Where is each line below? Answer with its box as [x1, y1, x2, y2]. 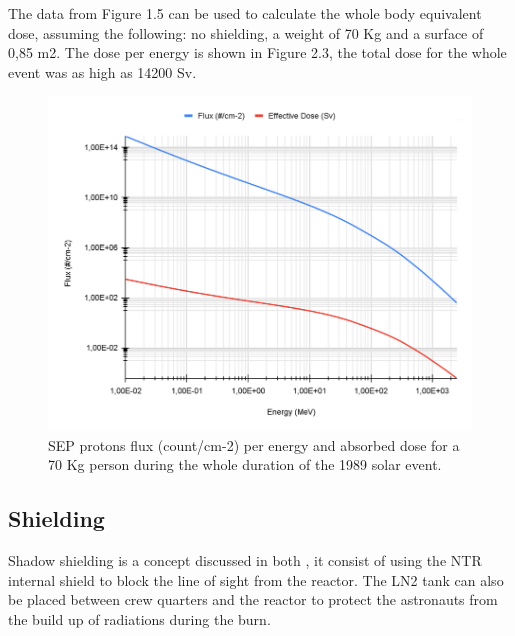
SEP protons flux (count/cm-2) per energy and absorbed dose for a [48, 434, 460, 455]
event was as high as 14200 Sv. [8, 61, 197, 82]
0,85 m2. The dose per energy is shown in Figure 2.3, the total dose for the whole [8, 42, 507, 63]
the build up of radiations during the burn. [8, 609, 271, 630]
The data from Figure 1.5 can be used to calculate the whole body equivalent [8, 3, 482, 23]
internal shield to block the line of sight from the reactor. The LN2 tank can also [8, 569, 504, 590]
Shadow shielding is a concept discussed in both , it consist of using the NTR [8, 550, 482, 571]
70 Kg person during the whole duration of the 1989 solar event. [48, 454, 442, 475]
